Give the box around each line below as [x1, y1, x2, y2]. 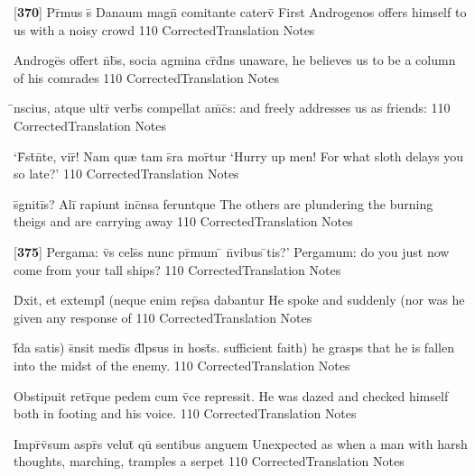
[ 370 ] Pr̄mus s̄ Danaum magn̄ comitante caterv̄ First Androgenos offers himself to [14, 3, 467, 21]
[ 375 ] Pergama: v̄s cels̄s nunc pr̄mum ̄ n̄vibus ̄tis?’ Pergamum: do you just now [14, 242, 450, 261]
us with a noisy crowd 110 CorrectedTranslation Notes [14, 20, 315, 39]
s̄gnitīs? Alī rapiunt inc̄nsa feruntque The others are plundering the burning [14, 194, 433, 213]
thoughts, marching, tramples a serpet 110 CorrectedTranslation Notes [14, 452, 405, 471]
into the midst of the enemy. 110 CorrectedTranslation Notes [14, 355, 350, 374]
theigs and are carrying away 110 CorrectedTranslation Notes [14, 212, 353, 231]
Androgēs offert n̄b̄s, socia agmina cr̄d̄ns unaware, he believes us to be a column [14, 50, 456, 69]
